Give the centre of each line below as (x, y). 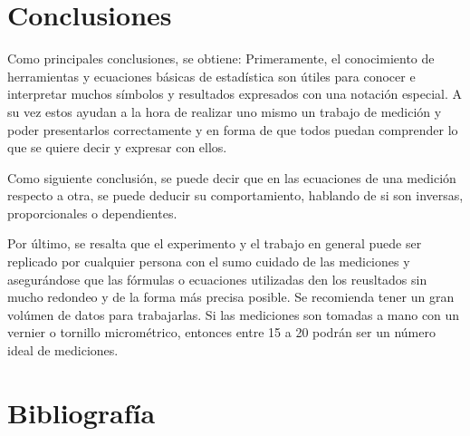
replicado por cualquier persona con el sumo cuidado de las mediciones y (209, 262)
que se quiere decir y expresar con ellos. (117, 147)
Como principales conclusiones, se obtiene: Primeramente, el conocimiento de (221, 58)
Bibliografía (82, 412)
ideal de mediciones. (63, 350)
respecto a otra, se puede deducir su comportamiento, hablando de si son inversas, (235, 195)
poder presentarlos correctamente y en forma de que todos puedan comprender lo (233, 129)
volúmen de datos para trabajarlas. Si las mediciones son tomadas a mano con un (234, 314)
